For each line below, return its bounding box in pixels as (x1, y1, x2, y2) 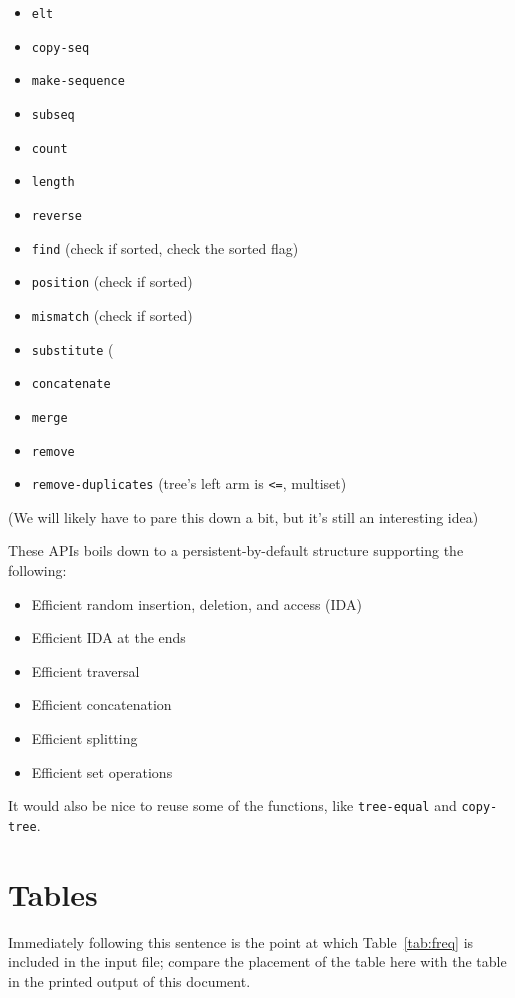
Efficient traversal (31, 660, 140, 681)
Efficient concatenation (31, 694, 172, 715)
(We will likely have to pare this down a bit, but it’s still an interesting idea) (8, 506, 479, 527)
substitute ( (31, 338, 114, 359)
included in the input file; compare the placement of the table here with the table (8, 951, 507, 972)
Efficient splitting (31, 728, 138, 748)
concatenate (31, 377, 111, 392)
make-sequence (31, 74, 125, 89)
